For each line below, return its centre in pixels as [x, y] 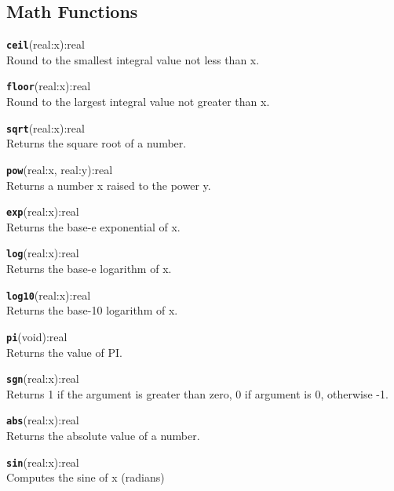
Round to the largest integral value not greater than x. [138, 102]
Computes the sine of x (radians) [86, 477]
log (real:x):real [43, 253]
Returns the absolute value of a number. [103, 436]
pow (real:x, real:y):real [60, 169]
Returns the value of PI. [64, 352]
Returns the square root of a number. [97, 143]
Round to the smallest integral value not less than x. [133, 59]
